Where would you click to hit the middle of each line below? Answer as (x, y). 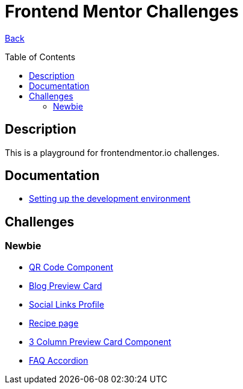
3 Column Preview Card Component (100, 341)
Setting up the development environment (110, 199)
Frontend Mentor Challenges (122, 11)
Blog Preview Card (66, 285)
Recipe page (54, 323)
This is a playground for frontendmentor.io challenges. (112, 152)
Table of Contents (40, 57)
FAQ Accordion (59, 360)
